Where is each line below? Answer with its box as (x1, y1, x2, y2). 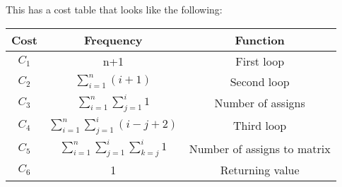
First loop (235, 52, 285, 69)
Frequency (84, 31, 143, 48)
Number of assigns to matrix (189, 140, 331, 157)
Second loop (230, 73, 290, 90)
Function (235, 31, 285, 48)
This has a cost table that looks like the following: (6, 2, 223, 16)
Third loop (233, 117, 287, 134)
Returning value (220, 162, 300, 179)
